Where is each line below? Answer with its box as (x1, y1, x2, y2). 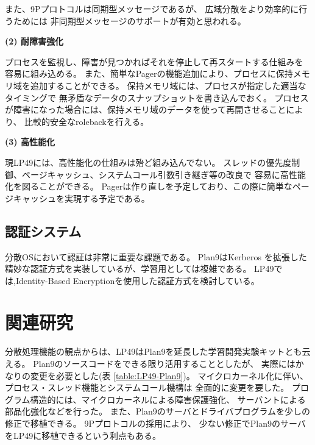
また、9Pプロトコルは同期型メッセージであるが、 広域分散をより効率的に (5, 2, 299, 15)
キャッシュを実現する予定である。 (13, 191, 150, 204)
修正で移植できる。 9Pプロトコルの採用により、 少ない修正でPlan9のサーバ (5, 416, 306, 429)
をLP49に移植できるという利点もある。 (5, 429, 161, 441)
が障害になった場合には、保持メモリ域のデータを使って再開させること (5, 103, 286, 116)
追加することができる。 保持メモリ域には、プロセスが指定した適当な (30, 79, 306, 91)
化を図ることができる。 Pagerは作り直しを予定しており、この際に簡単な (5, 180, 292, 193)
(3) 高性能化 (5, 135, 55, 148)
